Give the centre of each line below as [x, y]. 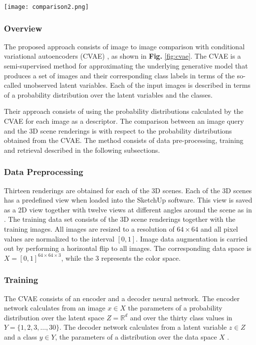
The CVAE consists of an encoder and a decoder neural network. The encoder [122, 298]
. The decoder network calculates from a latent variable [143, 327]
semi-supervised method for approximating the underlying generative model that [126, 66]
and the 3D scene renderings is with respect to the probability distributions [118, 130]
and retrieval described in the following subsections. [82, 150]
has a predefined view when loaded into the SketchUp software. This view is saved [128, 200]
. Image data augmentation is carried [192, 238]
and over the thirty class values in [181, 317]
